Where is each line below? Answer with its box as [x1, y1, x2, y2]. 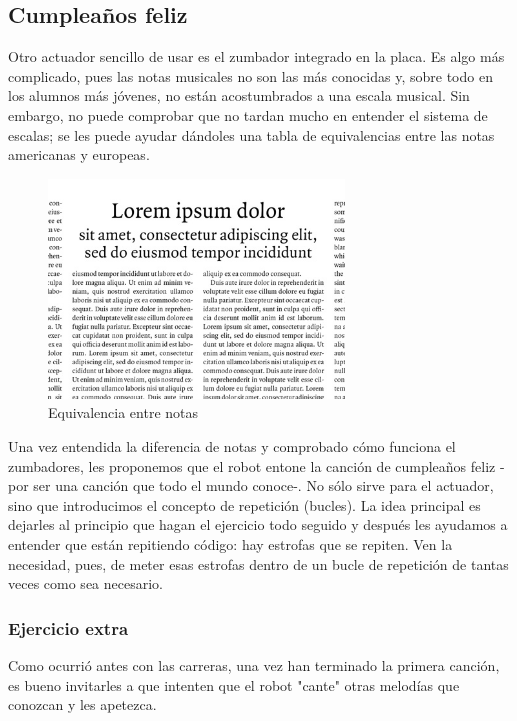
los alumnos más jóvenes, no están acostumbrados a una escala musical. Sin [8, 85, 470, 106]
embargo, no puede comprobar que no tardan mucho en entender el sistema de [8, 104, 488, 125]
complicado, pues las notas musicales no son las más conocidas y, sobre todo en [8, 65, 493, 86]
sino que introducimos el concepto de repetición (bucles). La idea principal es [8, 494, 481, 515]
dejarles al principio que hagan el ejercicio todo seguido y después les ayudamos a [8, 514, 508, 535]
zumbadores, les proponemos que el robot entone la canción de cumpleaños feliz [8, 455, 496, 476]
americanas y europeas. [8, 144, 150, 165]
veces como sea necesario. [8, 573, 163, 594]
